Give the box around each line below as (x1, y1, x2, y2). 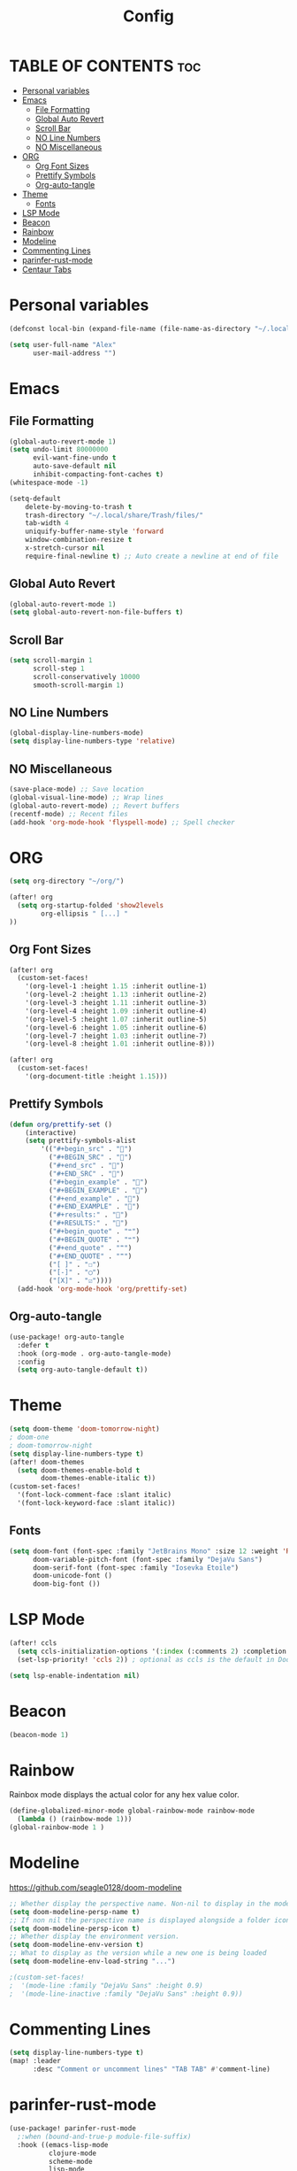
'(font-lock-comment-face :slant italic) (17, 1490, 172, 1500)
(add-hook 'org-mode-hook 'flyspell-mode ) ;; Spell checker (9, 817, 236, 827)
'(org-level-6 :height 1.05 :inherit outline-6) (25, 1023, 208, 1032)
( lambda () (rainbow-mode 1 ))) (17, 1815, 133, 1824)
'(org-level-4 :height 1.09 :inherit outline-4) (25, 1007, 208, 1016)
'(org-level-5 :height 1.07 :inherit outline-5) (25, 1015, 208, 1024)
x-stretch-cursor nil (25, 544, 104, 552)
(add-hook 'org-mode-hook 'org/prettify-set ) (17, 1285, 188, 1294)
